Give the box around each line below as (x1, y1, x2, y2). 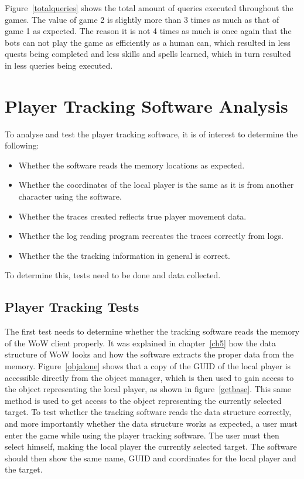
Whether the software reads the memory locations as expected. (18, 158, 245, 171)
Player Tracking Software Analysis (5, 93, 288, 117)
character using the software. (18, 190, 122, 203)
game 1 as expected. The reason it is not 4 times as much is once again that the (5, 25, 292, 37)
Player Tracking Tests (5, 298, 139, 316)
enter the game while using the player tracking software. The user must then (5, 429, 279, 441)
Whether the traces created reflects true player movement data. (18, 210, 247, 222)
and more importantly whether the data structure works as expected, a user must (5, 417, 298, 429)
